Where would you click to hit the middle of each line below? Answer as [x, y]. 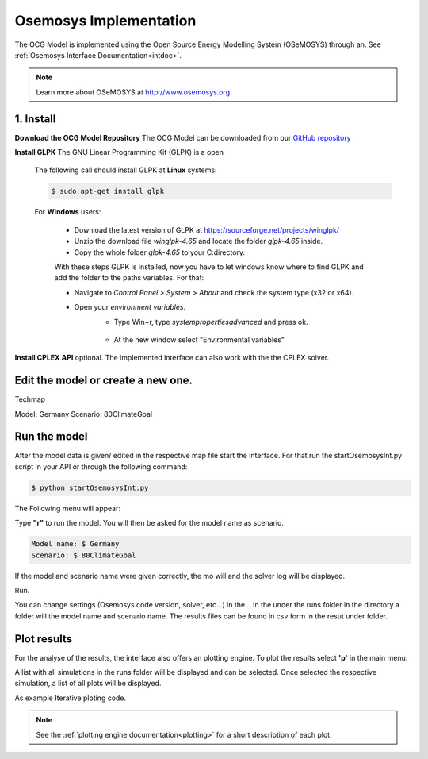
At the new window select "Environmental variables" [199, 339]
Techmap [30, 399]
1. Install [35, 119]
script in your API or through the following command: [101, 466]
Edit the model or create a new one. [104, 381]
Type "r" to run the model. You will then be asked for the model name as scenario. [149, 523]
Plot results [44, 639]
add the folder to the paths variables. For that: [129, 278]
